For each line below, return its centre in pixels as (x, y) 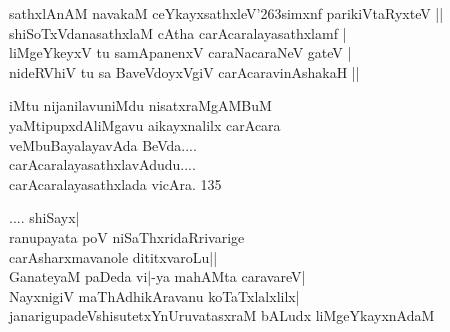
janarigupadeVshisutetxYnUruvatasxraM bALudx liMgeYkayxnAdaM (222, 315)
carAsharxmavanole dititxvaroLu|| (113, 256)
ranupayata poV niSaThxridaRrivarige (127, 236)
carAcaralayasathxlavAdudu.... (102, 164)
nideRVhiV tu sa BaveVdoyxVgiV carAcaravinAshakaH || (184, 71)
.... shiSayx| (44, 217)
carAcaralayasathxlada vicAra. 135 (115, 183)
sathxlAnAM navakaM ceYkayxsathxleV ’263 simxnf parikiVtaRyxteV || (226, 13)
